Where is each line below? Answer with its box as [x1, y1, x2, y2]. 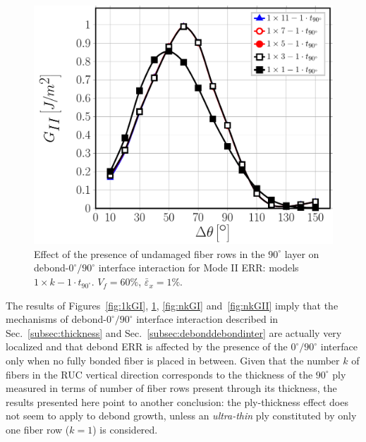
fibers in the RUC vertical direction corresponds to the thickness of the [6, 367, 313, 381]
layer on [284, 246, 319, 261]
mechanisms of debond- [6, 312, 106, 326]
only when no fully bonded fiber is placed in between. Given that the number [6, 353, 340, 368]
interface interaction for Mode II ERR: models [98, 260, 299, 275]
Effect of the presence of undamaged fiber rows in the [34, 246, 265, 261]
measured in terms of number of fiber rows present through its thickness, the [6, 381, 337, 395]
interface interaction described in [136, 312, 279, 326]
